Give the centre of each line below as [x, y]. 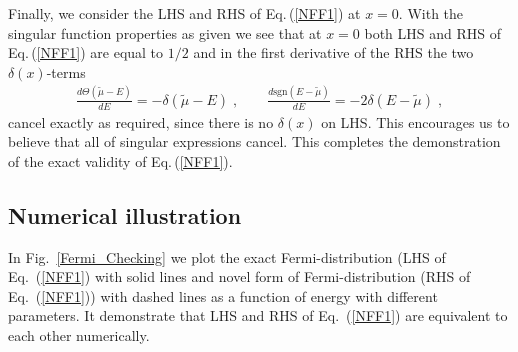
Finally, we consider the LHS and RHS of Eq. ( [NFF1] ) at [184, 13]
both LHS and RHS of [433, 32]
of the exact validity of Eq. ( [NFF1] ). [120, 160]
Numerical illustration [125, 214]
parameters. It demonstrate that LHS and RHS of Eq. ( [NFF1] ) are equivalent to [258, 315]
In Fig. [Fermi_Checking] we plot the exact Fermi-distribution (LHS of [227, 256]
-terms [66, 71]
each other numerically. [79, 335]
